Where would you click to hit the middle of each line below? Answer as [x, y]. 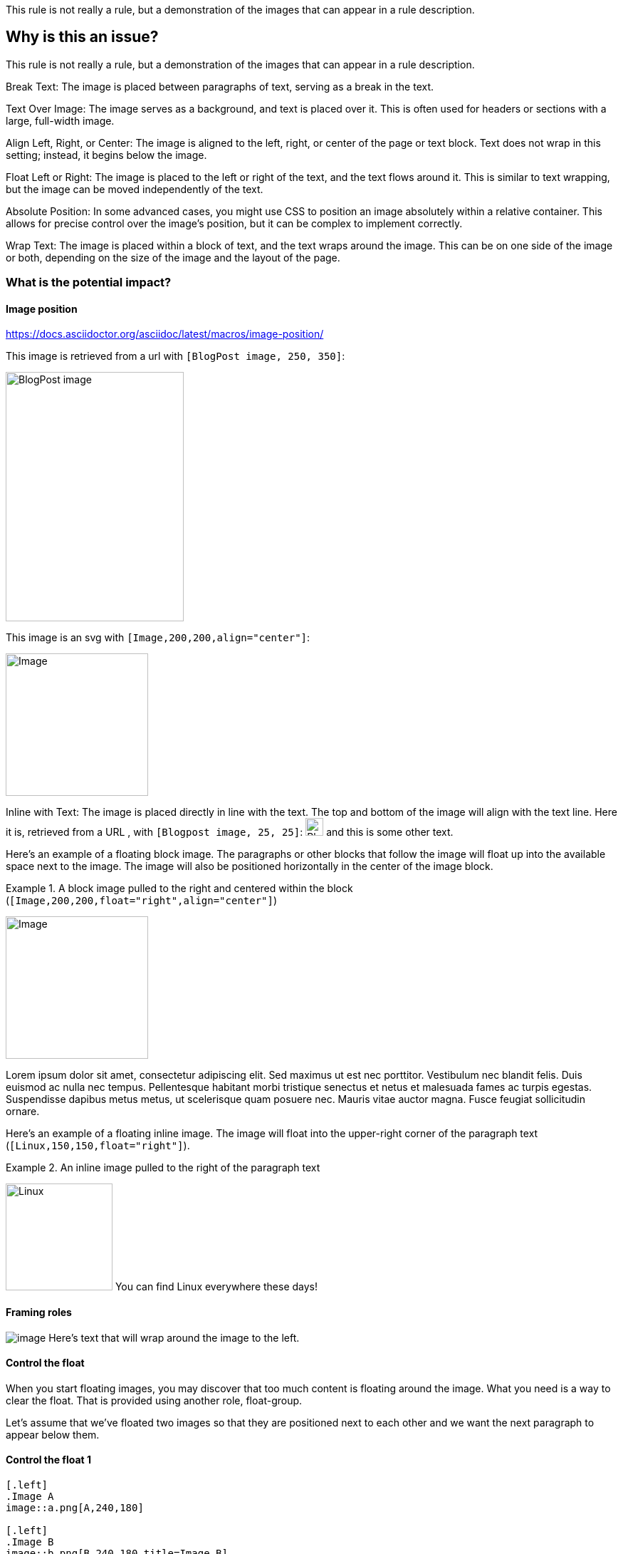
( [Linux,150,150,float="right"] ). [98, 1146]
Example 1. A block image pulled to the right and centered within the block [179, 889]
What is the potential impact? [89, 283]
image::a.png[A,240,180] [75, 1508]
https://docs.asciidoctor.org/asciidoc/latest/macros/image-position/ [165, 334]
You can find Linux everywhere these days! [216, 1287]
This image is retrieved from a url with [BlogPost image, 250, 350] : [176, 356]
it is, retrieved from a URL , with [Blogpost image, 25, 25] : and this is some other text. [230, 832]
